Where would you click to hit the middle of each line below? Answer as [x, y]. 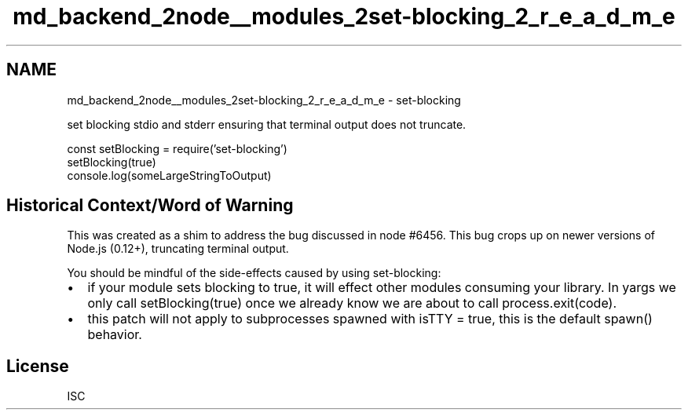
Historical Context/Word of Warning [150, 206]
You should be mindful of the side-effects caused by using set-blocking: [254, 273]
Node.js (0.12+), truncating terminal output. [178, 249]
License [38, 366]
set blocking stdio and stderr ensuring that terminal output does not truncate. [267, 124]
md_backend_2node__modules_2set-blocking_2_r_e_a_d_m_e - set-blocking [264, 100]
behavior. [115, 335]
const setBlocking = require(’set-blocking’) [177, 148]
